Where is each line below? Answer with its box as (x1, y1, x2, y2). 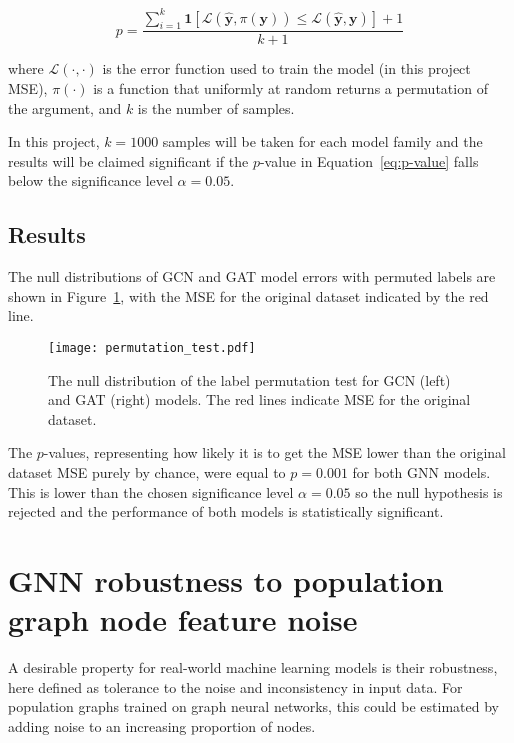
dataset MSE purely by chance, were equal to (8, 461, 286, 482)
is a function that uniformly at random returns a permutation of (93, 77, 488, 98)
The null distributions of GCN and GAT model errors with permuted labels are (8, 266, 496, 287)
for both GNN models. (352, 461, 491, 482)
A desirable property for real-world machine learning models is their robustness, (8, 657, 498, 677)
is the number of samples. (137, 97, 295, 118)
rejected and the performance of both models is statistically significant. (8, 501, 444, 522)
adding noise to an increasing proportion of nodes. (8, 715, 316, 736)
